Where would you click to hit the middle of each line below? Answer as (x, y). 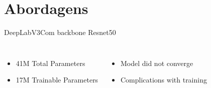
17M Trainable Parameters (57, 80)
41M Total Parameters (50, 63)
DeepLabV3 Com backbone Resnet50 (60, 32)
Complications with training (164, 80)
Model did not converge (157, 63)
